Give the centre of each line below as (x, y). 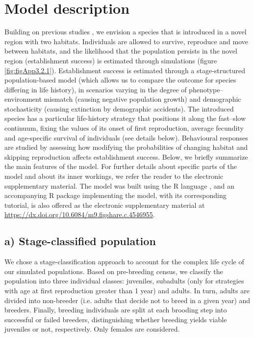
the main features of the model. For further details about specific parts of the (121, 166)
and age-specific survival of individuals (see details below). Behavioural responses (126, 137)
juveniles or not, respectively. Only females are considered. (92, 329)
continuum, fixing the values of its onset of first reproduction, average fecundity (124, 128)
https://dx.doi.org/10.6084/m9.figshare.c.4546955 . (80, 214)
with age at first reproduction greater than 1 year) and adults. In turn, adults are (127, 290)
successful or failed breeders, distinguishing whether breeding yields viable (116, 319)
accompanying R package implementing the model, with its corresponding (115, 195)
